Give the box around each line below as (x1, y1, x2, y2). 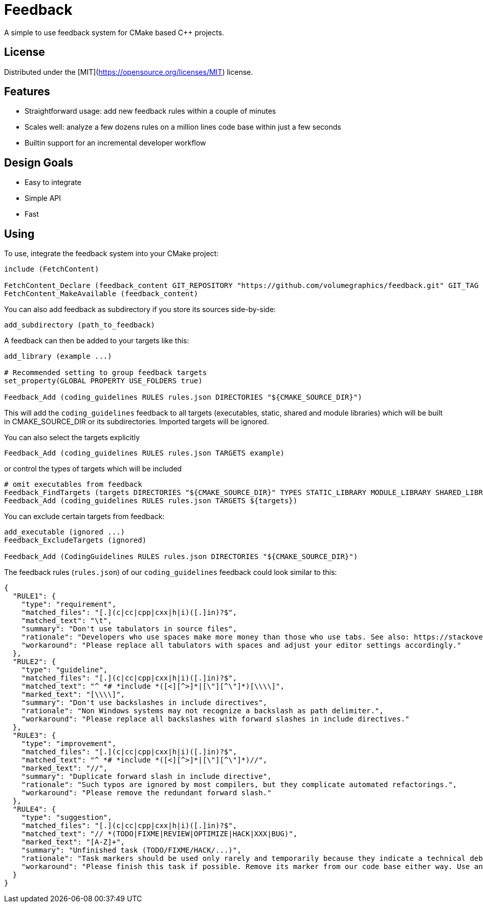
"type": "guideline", (21, 666, 108, 674)
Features (4, 85, 50, 98)
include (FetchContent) (4, 265, 99, 274)
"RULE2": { (12, 657, 56, 666)
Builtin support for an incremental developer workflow (25, 138, 206, 148)
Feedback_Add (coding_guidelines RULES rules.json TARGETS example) (4, 449, 284, 458)
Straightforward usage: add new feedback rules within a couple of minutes (25, 107, 276, 116)
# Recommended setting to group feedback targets (4, 368, 207, 377)
